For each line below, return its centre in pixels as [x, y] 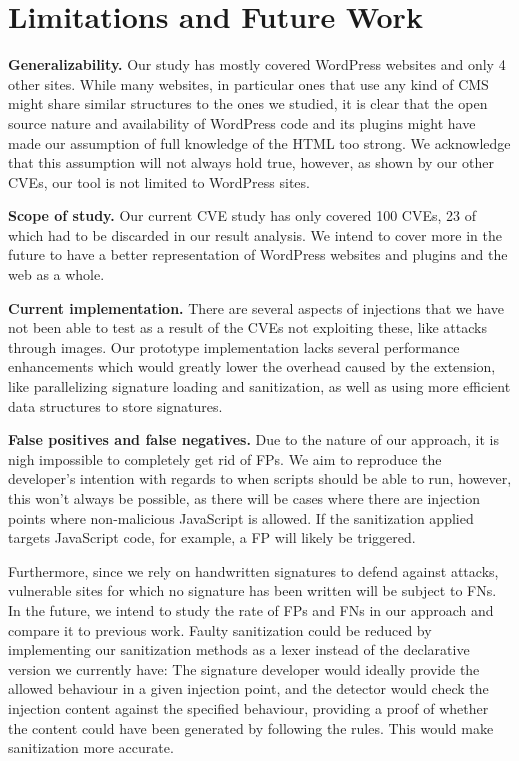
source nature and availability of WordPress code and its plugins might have [242, 122]
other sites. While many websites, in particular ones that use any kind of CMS [248, 83]
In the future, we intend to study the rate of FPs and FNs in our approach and [251, 609]
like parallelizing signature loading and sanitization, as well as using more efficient [259, 386]
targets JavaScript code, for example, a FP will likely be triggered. [212, 537]
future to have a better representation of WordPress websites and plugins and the [258, 254]
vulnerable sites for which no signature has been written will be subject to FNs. [252, 590]
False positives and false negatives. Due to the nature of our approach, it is [253, 439]
